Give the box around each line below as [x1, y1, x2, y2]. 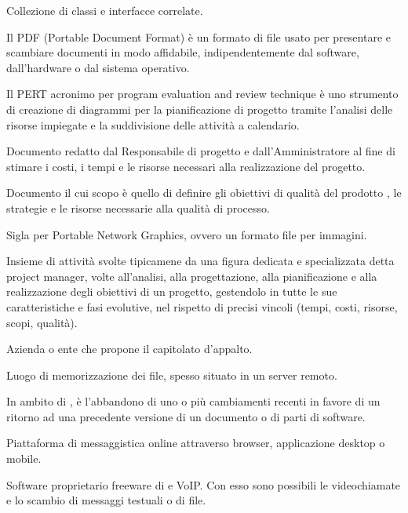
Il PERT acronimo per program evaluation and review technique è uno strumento [6, 85, 399, 102]
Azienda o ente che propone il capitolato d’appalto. [6, 340, 253, 357]
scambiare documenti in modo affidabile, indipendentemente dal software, [6, 44, 359, 60]
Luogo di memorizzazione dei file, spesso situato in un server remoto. [6, 366, 337, 383]
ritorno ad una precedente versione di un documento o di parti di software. [6, 408, 366, 424]
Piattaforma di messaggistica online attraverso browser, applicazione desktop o [6, 435, 385, 451]
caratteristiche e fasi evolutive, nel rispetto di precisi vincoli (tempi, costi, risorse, [6, 298, 398, 315]
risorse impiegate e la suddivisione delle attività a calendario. [6, 116, 300, 133]
